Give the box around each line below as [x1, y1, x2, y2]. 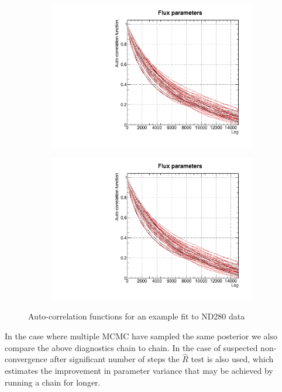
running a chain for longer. [5, 376, 101, 388]
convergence [5, 353, 47, 365]
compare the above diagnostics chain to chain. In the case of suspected [5, 341, 258, 353]
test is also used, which [191, 353, 274, 365]
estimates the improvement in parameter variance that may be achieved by [5, 365, 273, 376]
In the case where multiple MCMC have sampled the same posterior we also [5, 330, 277, 342]
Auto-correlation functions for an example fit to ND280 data [28, 310, 245, 322]
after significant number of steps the [50, 353, 180, 365]
